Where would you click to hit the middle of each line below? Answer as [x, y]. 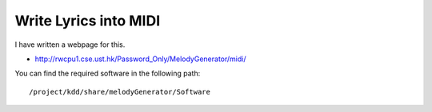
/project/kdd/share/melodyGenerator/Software [120, 92]
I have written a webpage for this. [70, 44]
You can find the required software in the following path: [108, 73]
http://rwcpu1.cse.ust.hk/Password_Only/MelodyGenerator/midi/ [140, 59]
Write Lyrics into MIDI [88, 21]
